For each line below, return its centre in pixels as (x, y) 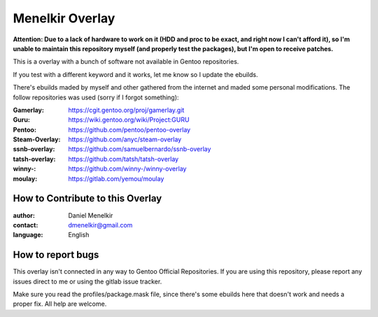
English (79, 235)
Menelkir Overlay (64, 18)
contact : (26, 225)
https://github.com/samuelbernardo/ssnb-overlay (140, 149)
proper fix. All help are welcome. (60, 304)
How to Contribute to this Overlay (87, 198)
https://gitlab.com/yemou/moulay (116, 178)
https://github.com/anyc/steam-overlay (125, 139)
